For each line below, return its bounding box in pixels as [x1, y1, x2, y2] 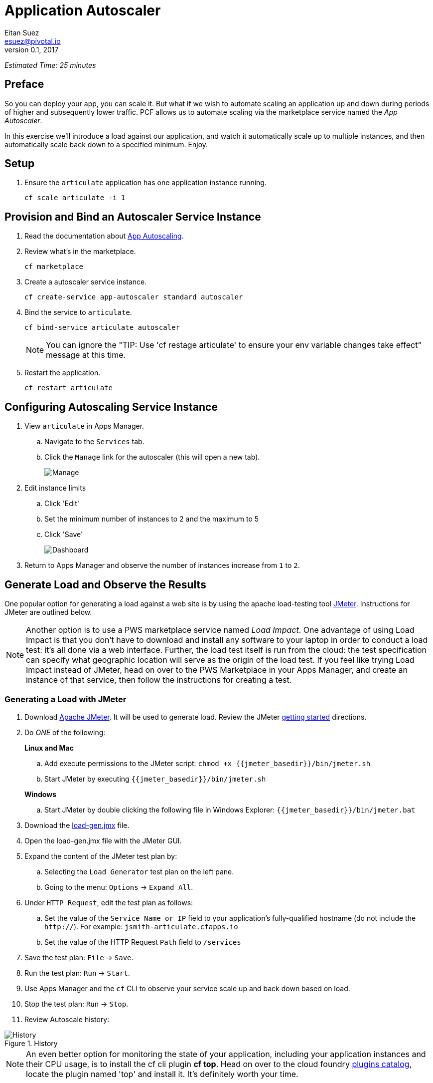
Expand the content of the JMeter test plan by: [24, 851, 177, 860]
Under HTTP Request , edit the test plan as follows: [24, 898, 193, 907]
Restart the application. [24, 368, 101, 377]
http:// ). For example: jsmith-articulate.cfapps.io [44, 922, 238, 931]
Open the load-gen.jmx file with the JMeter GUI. [24, 836, 182, 845]
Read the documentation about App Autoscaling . [24, 232, 184, 241]
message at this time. [46, 350, 126, 360]
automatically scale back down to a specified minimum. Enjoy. [4, 140, 208, 149]
